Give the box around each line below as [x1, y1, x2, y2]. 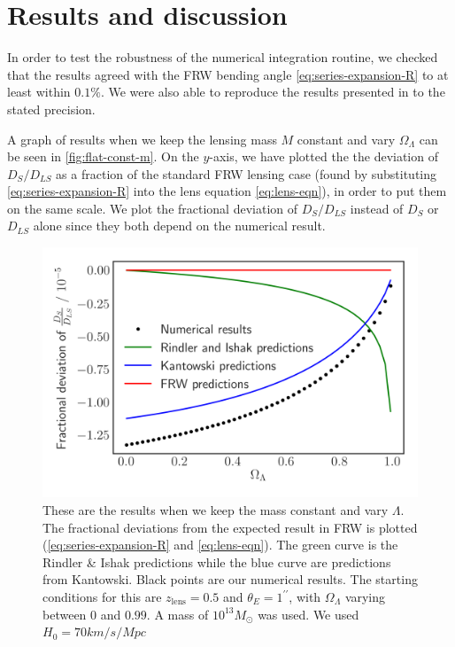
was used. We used [258, 604, 359, 623]
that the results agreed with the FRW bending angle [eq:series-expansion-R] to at [7, 65, 449, 83]
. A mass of [146, 604, 209, 623]
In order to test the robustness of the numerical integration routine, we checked [7, 48, 438, 66]
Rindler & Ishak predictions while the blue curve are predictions [42, 552, 391, 571]
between [42, 604, 87, 623]
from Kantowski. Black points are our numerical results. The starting [42, 570, 418, 589]
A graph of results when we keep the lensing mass [7, 129, 277, 148]
